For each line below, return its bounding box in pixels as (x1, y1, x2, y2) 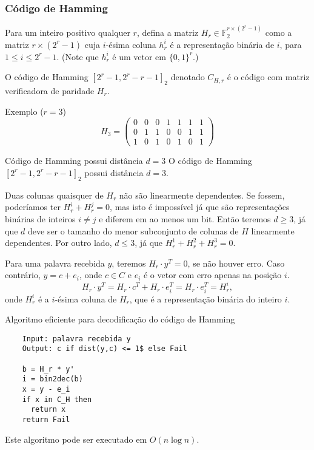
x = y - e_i (22, 385, 70, 394)
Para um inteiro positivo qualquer (5, 26, 130, 39)
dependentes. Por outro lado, (5, 236, 112, 249)
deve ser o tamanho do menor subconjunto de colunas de (28, 224, 239, 237)
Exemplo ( (5, 104, 44, 117)
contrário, (5, 268, 41, 281)
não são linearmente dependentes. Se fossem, (119, 188, 285, 201)
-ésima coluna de (55, 292, 117, 305)
